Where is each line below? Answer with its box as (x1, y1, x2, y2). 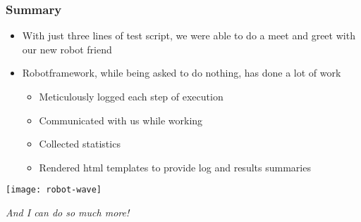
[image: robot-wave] (6, 185, 102, 195)
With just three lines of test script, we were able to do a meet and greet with (22, 28, 355, 43)
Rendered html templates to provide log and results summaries (39, 159, 311, 174)
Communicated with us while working (39, 112, 203, 127)
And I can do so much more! (6, 205, 130, 220)
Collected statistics (39, 136, 121, 151)
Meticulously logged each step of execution (39, 89, 224, 103)
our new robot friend (22, 41, 112, 56)
